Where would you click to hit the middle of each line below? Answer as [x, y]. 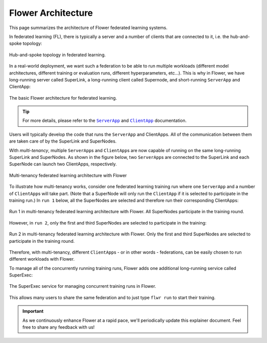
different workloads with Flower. [42, 259]
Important [33, 311]
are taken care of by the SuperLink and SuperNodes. [63, 141]
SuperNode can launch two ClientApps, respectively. [63, 164]
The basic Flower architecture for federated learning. [63, 98]
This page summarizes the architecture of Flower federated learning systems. [88, 28]
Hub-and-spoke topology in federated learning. [57, 55]
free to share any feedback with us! [59, 327]
